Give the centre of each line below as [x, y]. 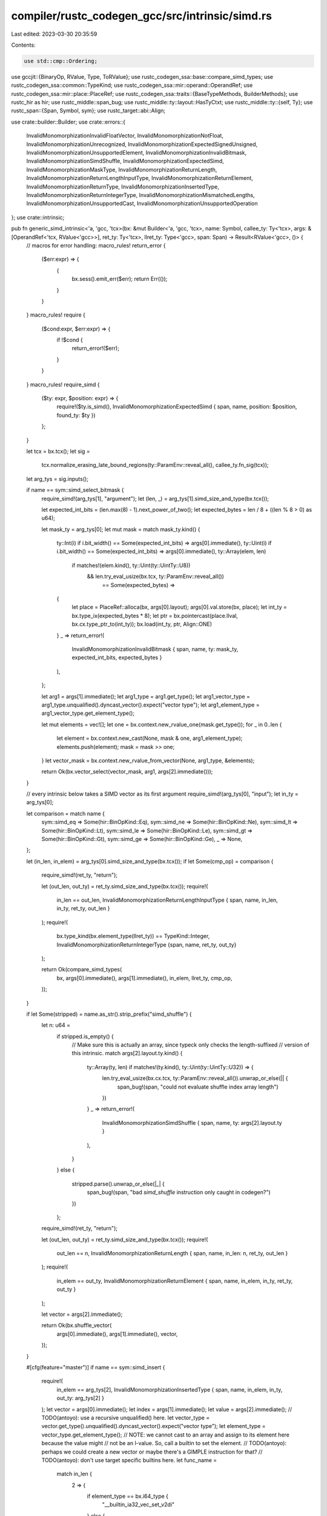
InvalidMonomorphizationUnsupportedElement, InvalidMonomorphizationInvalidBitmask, [137, 153]
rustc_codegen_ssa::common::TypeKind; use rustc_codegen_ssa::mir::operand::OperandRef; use [132, 86]
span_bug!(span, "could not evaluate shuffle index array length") [198, 1087]
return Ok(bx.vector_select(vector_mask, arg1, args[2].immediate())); [127, 772]
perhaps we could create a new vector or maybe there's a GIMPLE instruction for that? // [152, 1452]
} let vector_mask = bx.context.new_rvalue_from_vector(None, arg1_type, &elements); [148, 760]
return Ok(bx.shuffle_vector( [77, 1326]
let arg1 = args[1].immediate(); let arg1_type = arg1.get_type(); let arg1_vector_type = [146, 696]
